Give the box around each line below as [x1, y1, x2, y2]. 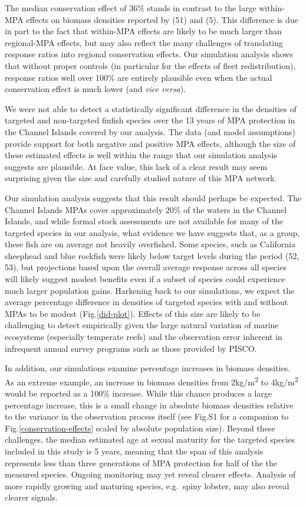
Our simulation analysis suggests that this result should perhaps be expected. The [5, 191, 302, 204]
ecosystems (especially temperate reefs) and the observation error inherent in [5, 331, 282, 343]
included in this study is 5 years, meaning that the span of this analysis [5, 445, 264, 457]
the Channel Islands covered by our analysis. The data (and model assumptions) [5, 125, 295, 138]
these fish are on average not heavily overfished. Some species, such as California [5, 238, 295, 250]
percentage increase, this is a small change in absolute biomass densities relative [5, 398, 294, 411]
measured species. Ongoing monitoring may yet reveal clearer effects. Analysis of [5, 468, 296, 480]
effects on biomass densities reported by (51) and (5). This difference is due [26, 13, 298, 25]
